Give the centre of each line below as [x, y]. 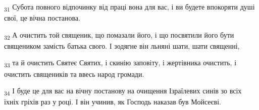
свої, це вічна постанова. [42, 18]
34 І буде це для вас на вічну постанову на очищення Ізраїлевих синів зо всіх [123, 91]
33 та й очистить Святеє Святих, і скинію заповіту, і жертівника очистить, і [120, 63]
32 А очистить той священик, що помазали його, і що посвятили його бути [119, 35]
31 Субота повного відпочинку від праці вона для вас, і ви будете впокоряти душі [129, 7]
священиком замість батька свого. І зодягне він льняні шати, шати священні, [122, 45]
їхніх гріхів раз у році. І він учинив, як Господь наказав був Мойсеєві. [113, 102]
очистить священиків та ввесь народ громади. [74, 74]
